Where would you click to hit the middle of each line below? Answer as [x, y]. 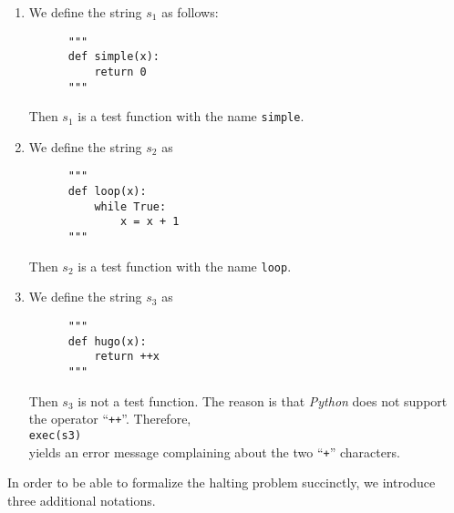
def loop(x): [107, 192]
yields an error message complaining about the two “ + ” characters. [214, 451]
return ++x [127, 357]
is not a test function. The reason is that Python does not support [263, 400]
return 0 [120, 72]
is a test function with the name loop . [185, 266]
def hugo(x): [107, 341]
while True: [130, 206]
